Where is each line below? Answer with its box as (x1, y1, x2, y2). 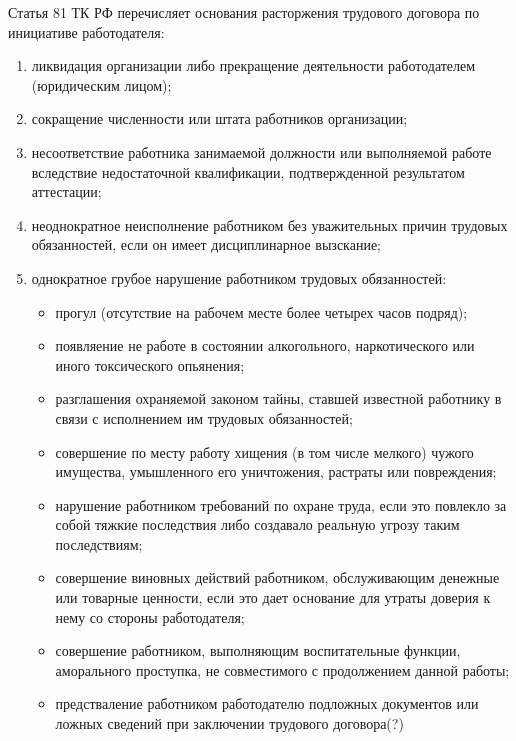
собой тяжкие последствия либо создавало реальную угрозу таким (55, 514, 460, 535)
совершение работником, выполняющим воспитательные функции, (55, 640, 461, 661)
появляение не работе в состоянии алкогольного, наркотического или (55, 335, 475, 356)
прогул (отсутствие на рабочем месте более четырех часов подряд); (55, 301, 468, 322)
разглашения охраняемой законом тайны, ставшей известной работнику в (55, 388, 502, 409)
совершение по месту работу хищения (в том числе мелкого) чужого (55, 441, 474, 462)
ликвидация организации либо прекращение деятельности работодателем (31, 55, 476, 76)
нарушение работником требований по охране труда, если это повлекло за (55, 494, 507, 515)
